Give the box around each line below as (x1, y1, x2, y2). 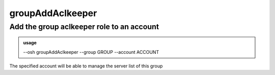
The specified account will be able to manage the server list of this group (9, 63, 163, 69)
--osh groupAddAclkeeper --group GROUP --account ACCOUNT (23, 49, 159, 55)
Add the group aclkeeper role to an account (9, 22, 159, 31)
